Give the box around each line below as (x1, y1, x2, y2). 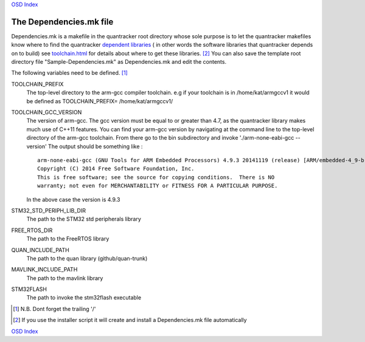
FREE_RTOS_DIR (11, 227, 53, 234)
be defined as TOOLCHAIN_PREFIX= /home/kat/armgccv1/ (26, 97, 173, 104)
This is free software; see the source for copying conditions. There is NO (37, 174, 275, 180)
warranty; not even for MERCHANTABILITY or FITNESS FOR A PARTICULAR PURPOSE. (37, 182, 278, 190)
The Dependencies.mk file (11, 16, 114, 27)
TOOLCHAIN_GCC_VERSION (11, 109, 82, 116)
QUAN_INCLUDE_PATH (11, 246, 69, 253)
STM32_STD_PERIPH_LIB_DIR (11, 207, 86, 214)
